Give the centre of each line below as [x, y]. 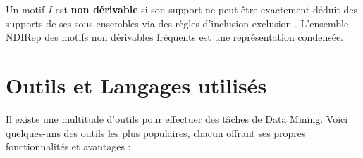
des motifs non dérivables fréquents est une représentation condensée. [194, 37]
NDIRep [24, 38]
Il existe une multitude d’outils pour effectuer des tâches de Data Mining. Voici [177, 118]
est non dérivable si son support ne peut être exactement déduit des [207, 9]
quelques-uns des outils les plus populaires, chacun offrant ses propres [156, 132]
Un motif [25, 9]
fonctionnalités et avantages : [68, 146]
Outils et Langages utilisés [136, 85]
